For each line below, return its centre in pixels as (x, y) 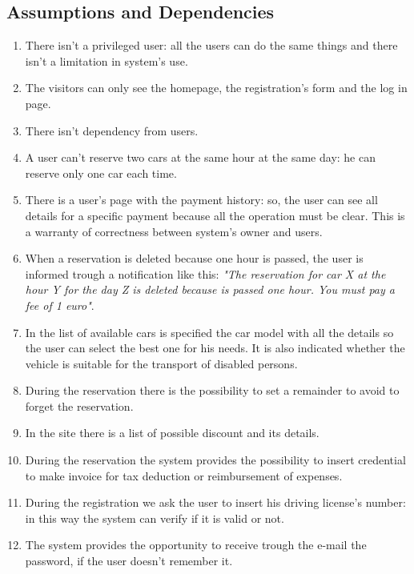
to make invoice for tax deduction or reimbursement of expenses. (184, 475)
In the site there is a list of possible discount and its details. (172, 433)
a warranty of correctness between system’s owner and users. (174, 231)
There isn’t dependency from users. (112, 130)
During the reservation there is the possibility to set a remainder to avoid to (212, 390)
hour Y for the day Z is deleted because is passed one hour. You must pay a (210, 289)
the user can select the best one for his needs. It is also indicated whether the (215, 348)
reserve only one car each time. (101, 173)
